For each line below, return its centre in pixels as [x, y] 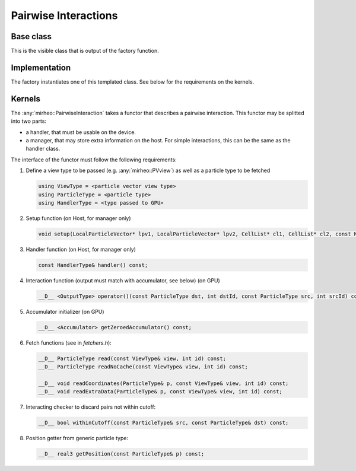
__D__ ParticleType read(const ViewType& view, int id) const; [132, 358]
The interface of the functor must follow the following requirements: [94, 160]
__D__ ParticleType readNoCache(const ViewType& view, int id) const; [143, 367]
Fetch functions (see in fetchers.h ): [69, 343]
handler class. [43, 149]
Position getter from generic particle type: [77, 438]
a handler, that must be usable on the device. [81, 132]
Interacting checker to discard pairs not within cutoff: [91, 407]
